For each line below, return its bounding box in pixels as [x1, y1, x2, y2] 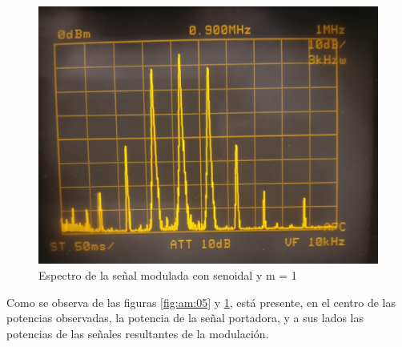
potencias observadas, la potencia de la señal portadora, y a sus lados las [6, 309, 364, 326]
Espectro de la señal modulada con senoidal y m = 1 [38, 266, 297, 283]
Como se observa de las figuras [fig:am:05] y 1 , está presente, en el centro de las [6, 293, 396, 310]
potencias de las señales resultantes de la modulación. [6, 325, 269, 341]
